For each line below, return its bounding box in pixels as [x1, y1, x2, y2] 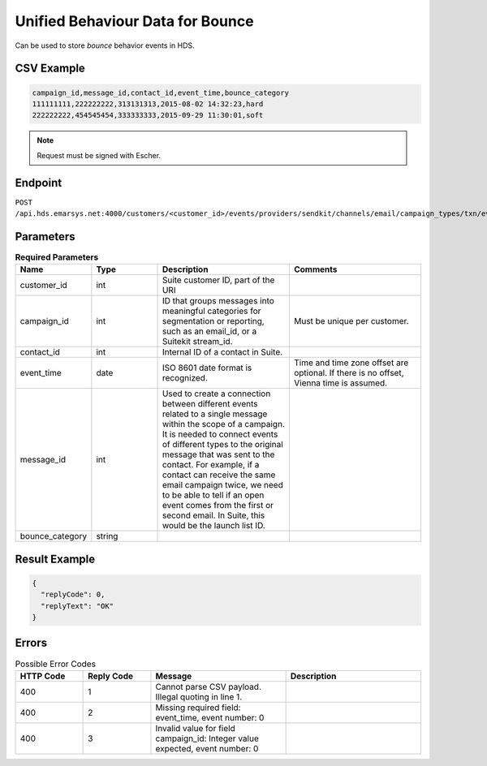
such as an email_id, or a [162, 325, 257, 337]
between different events [162, 398, 258, 410]
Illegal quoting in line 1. [155, 691, 243, 702]
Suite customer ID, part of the [162, 274, 275, 286]
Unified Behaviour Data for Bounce [15, 12, 255, 30]
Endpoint [15, 175, 62, 190]
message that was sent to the [162, 449, 275, 460]
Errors [15, 636, 48, 650]
